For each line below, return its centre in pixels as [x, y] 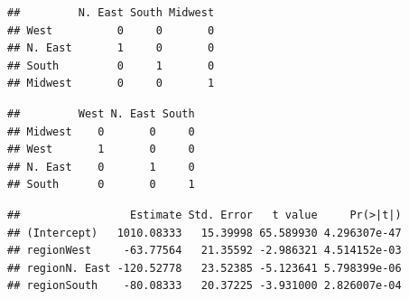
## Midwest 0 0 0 [101, 131]
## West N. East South [101, 113]
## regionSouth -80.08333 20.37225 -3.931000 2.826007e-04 [204, 286]
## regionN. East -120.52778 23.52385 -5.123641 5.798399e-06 [204, 268]
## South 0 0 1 [101, 185]
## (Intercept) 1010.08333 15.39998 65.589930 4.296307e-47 [204, 233]
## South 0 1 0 [111, 65]
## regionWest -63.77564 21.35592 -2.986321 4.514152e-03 [204, 251]
